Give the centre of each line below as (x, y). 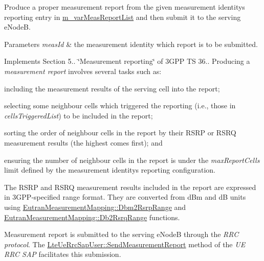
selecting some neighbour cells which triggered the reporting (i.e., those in (120, 105)
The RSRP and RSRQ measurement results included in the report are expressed (130, 187)
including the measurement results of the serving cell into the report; (112, 88)
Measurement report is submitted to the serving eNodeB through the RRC (122, 234)
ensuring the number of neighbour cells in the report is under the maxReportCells (132, 160)
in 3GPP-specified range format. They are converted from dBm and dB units (125, 197)
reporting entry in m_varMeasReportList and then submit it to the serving (123, 17)
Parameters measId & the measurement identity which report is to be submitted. (131, 44)
